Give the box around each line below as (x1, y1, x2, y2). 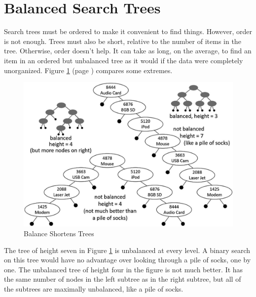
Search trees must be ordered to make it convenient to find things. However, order (4, 26, 252, 37)
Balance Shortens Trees (24, 228, 94, 239)
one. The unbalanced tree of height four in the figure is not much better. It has (4, 264, 243, 274)
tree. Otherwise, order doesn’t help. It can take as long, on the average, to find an (4, 45, 252, 56)
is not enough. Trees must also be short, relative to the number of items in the (4, 36, 241, 46)
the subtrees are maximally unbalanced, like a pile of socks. (4, 283, 183, 294)
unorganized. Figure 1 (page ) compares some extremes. (4, 65, 173, 75)
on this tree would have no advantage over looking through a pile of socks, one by (4, 255, 251, 265)
